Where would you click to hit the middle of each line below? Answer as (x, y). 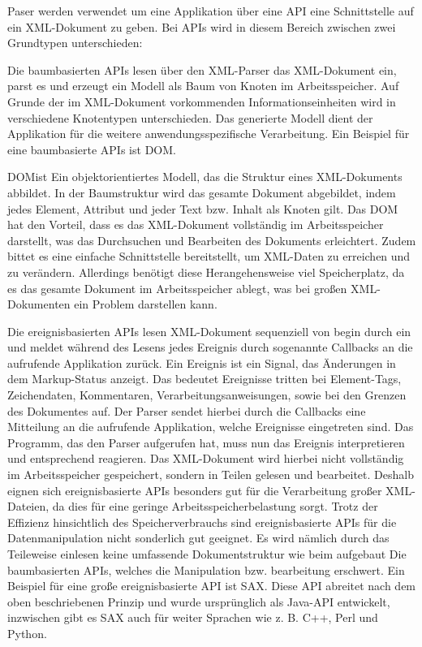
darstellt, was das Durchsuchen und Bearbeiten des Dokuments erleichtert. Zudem (212, 240)
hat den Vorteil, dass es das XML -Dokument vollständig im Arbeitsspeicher (196, 224)
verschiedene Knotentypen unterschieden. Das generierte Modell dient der (190, 117)
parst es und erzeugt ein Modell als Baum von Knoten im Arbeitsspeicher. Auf (203, 86)
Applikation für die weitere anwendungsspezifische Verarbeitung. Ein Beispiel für (209, 134)
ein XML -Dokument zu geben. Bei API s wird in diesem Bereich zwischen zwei (202, 26)
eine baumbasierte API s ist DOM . (92, 149)
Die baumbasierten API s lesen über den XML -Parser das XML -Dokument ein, (202, 69)
